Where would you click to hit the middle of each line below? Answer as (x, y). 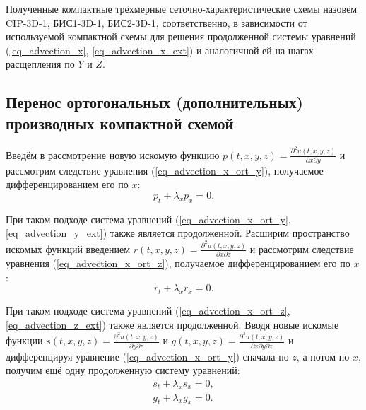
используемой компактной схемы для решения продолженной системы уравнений (181, 36)
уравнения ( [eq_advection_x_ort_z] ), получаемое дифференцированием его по (178, 263)
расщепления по (40, 64)
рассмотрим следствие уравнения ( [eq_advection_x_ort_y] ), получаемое (165, 170)
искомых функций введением (68, 248)
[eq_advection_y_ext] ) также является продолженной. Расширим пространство (178, 233)
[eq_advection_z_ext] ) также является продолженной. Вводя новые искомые (172, 324)
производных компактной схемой (120, 123)
